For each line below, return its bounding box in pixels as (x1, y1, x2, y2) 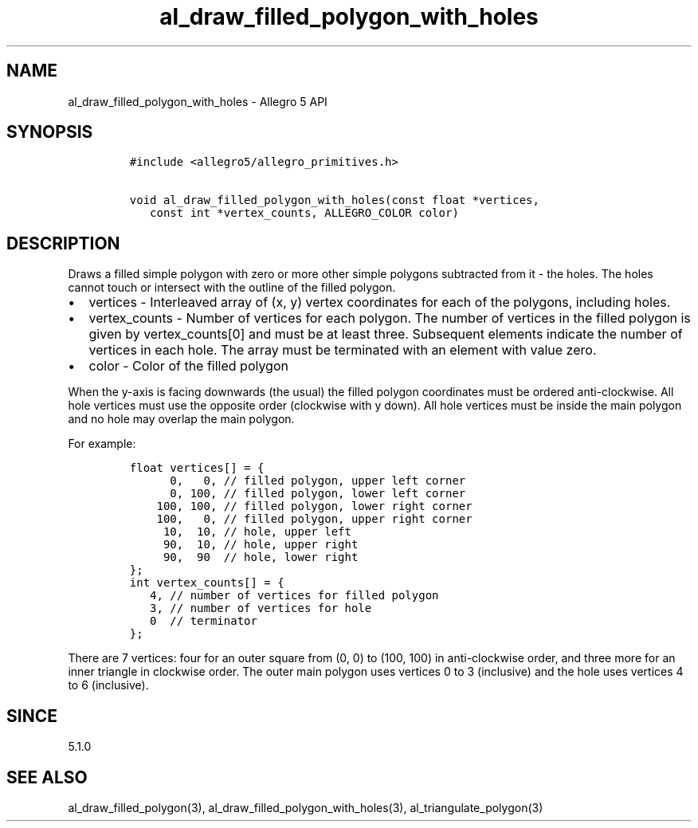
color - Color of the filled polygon (88, 358, 288, 375)
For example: (68, 437, 136, 451)
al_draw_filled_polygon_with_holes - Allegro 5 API (68, 94, 327, 108)
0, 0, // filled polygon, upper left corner (170, 474, 466, 488)
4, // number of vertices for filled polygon (150, 589, 439, 602)
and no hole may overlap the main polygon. (68, 412, 295, 426)
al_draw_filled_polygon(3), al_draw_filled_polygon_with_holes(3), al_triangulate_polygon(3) (68, 800, 543, 814)
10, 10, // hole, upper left (163, 525, 351, 539)
